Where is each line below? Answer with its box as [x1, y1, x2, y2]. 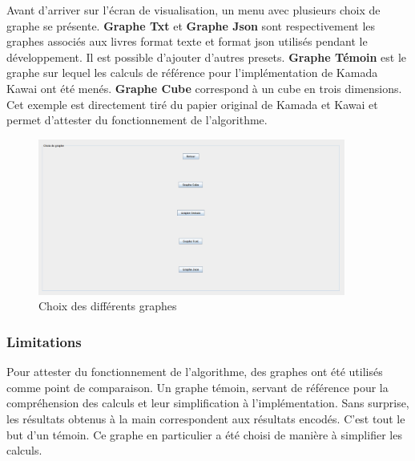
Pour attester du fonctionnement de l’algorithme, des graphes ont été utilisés [6, 363, 383, 380]
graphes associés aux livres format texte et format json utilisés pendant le [6, 33, 368, 50]
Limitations [6, 332, 82, 351]
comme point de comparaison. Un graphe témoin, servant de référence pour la [6, 378, 389, 395]
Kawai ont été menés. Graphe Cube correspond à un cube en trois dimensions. [6, 79, 402, 96]
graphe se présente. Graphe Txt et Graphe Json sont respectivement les [6, 17, 376, 34]
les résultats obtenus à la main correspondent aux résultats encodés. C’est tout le [6, 410, 405, 427]
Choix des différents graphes [38, 297, 177, 314]
